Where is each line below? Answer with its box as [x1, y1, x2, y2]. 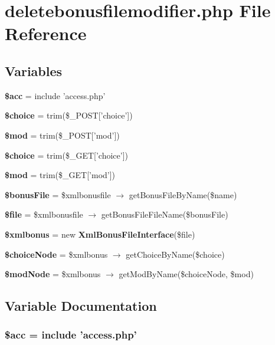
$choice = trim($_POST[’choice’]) [5, 109, 133, 121]
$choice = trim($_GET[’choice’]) [5, 149, 128, 161]
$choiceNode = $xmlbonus [5, 248, 108, 260]
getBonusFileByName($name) [129, 188, 237, 201]
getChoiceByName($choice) [126, 248, 225, 260]
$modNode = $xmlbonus [5, 268, 101, 280]
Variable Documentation [5, 297, 157, 315]
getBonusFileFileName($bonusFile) [101, 208, 228, 221]
